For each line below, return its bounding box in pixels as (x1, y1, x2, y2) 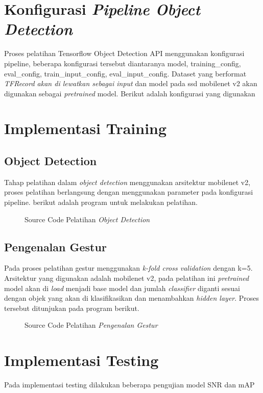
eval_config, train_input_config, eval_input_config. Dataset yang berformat (4, 68, 247, 78)
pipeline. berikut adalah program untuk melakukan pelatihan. (4, 197, 198, 207)
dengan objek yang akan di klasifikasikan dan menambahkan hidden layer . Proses (4, 293, 259, 303)
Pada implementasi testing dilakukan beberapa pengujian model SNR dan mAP (4, 379, 255, 390)
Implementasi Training (4, 118, 167, 139)
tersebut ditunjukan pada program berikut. (4, 302, 139, 313)
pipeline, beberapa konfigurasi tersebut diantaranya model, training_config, (4, 58, 241, 68)
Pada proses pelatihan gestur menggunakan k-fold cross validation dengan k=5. (4, 263, 253, 273)
